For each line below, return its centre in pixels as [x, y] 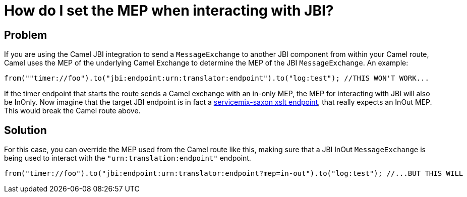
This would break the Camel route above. [72, 111]
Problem [26, 35]
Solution [25, 130]
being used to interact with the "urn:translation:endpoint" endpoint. [128, 158]
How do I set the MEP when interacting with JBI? [169, 11]
